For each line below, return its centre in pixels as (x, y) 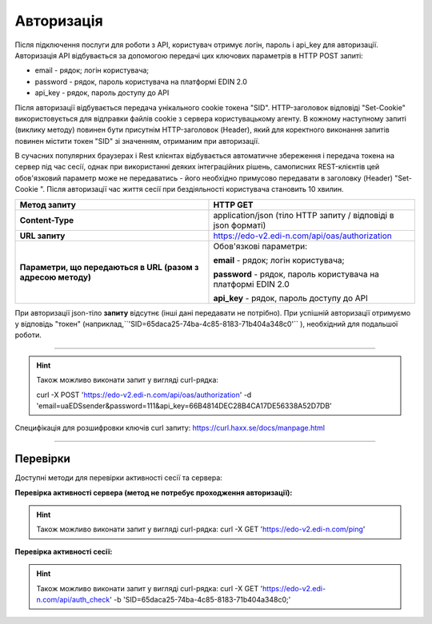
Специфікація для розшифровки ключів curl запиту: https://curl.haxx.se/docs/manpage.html (170, 428)
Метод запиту (48, 205)
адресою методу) (55, 277)
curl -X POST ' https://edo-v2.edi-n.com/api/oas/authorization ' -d (144, 395)
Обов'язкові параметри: (260, 246)
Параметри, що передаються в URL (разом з (109, 267)
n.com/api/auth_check (73, 600)
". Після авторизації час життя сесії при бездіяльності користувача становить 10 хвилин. (192, 189)
